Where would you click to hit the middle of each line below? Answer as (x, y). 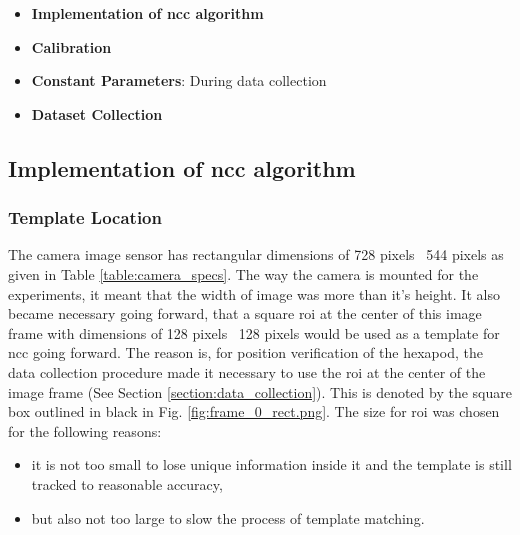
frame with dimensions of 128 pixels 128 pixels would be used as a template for (254, 332)
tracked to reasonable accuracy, (127, 483)
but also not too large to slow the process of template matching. (228, 517)
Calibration (71, 46)
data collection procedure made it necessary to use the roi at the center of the (247, 371)
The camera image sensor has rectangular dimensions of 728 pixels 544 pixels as (256, 254)
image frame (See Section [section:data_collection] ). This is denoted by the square (260, 391)
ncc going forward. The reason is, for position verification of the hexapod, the (245, 352)
